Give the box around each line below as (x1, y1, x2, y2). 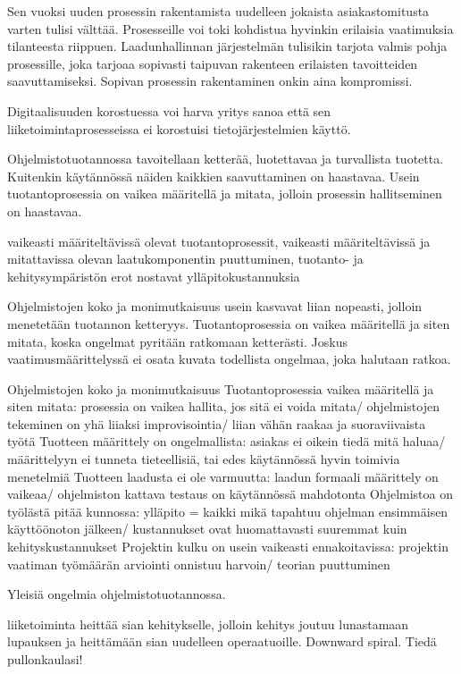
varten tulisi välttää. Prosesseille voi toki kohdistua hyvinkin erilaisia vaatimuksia (7, 19, 454, 38)
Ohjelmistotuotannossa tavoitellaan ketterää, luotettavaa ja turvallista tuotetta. (7, 149, 444, 168)
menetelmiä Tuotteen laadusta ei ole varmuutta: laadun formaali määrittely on (7, 467, 439, 485)
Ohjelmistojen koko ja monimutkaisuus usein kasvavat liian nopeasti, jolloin (7, 297, 423, 316)
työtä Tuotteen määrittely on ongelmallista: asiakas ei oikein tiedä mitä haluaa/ (7, 432, 446, 451)
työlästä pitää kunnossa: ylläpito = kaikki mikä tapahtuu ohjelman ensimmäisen (7, 501, 448, 520)
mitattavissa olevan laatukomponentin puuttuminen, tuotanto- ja (7, 249, 364, 268)
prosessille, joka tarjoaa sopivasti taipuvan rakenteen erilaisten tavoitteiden (7, 54, 418, 72)
